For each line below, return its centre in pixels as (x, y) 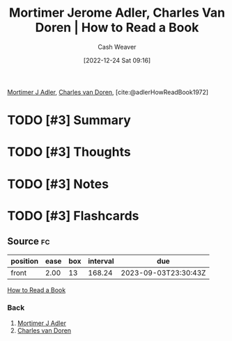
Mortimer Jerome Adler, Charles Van (117, 13)
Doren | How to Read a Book (117, 27)
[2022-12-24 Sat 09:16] (117, 60)
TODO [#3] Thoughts (69, 152)
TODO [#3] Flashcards (73, 215)
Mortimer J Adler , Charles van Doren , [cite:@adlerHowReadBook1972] (108, 92)
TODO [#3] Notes (58, 184)
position (25, 261)
